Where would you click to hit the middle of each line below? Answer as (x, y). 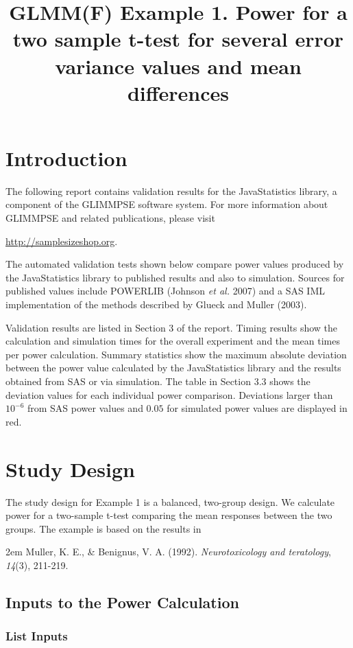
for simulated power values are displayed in (257, 408)
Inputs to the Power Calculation (122, 602)
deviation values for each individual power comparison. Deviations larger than (169, 394)
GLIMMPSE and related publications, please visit (110, 218)
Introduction (66, 158)
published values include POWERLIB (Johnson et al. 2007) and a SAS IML (166, 291)
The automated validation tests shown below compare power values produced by (175, 264)
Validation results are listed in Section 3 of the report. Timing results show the (172, 327)
